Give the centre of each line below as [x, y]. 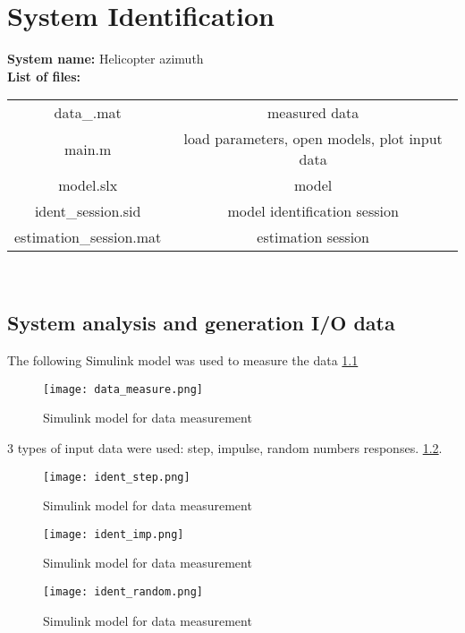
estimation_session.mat [88, 237]
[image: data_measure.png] [123, 389]
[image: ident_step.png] [117, 477]
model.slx [88, 185]
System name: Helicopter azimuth [106, 59]
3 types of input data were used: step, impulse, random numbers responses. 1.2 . [225, 447]
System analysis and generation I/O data [201, 323]
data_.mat [88, 113]
